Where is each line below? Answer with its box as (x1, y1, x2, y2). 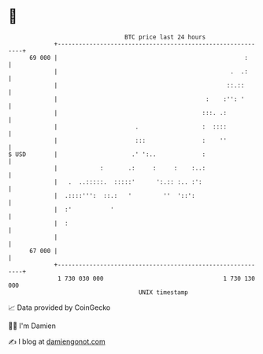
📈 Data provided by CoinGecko (8, 303, 111, 312)
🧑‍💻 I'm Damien (8, 321, 57, 330)
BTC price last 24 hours (124, 33, 206, 41)
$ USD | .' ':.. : (8, 150, 206, 158)
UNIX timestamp (138, 288, 189, 296)
